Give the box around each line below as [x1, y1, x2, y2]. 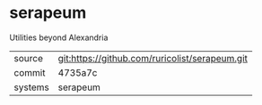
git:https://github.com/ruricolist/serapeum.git [57, 52, 249, 64]
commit [13, 66, 46, 78]
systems [13, 81, 49, 93]
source [13, 52, 43, 64]
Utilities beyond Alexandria [9, 32, 109, 43]
